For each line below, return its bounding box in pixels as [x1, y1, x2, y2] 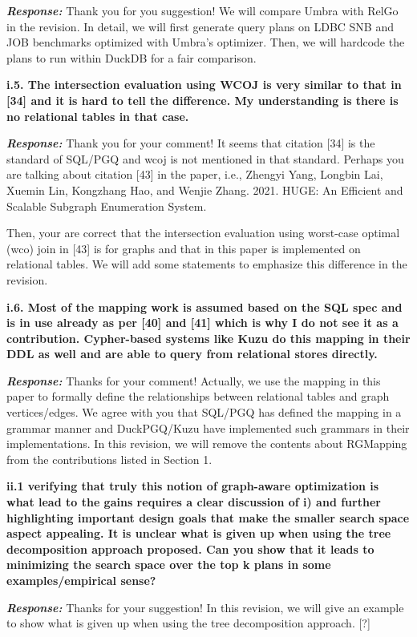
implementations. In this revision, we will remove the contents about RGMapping [6, 435, 407, 452]
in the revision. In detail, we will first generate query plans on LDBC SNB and [6, 18, 394, 34]
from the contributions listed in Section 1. [6, 450, 213, 467]
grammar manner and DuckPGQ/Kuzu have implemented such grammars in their [6, 419, 410, 436]
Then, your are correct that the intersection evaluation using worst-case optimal [6, 224, 400, 241]
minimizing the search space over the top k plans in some [6, 556, 331, 573]
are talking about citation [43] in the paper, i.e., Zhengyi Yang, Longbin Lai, [6, 166, 383, 183]
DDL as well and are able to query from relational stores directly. [6, 345, 378, 362]
